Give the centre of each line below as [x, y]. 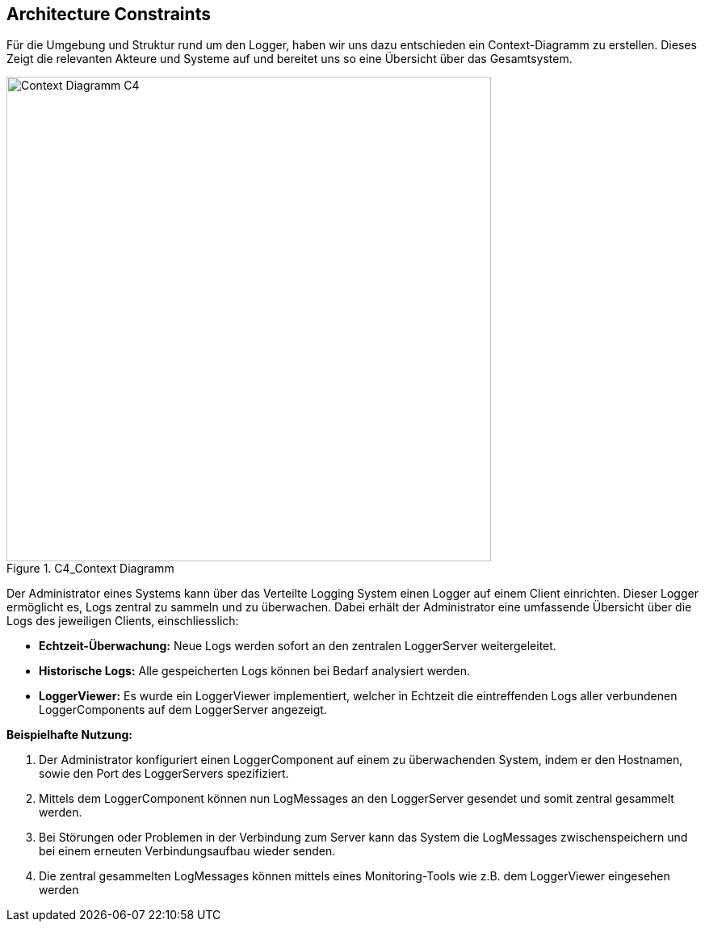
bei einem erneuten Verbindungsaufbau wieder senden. [187, 851]
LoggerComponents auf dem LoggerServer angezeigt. [183, 710]
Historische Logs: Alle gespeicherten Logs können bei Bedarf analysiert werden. [255, 671]
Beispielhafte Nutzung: [69, 735]
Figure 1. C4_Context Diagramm [90, 569]
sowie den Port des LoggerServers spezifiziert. [164, 774]
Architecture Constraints [109, 14]
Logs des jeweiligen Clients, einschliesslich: [123, 621]
